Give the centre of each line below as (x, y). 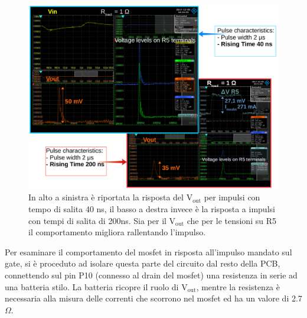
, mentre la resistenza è (238, 286)
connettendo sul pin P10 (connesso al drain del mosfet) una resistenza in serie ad (151, 275)
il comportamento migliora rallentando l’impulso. (117, 232)
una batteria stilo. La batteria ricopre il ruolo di (92, 286)
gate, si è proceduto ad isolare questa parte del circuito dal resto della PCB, (143, 263)
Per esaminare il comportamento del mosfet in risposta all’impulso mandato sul (148, 252)
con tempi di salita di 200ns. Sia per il (97, 220)
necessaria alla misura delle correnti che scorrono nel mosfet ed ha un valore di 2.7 (153, 298)
